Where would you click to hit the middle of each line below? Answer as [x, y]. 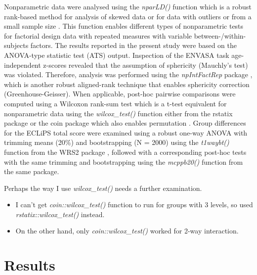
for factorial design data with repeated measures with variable [98, 35]
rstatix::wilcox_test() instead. [60, 214]
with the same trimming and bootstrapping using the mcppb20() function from [124, 161]
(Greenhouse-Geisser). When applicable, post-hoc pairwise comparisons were [120, 94]
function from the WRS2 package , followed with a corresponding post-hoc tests [125, 152]
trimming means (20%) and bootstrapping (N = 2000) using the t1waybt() [117, 142]
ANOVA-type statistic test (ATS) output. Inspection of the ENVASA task [117, 55]
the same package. [32, 171]
